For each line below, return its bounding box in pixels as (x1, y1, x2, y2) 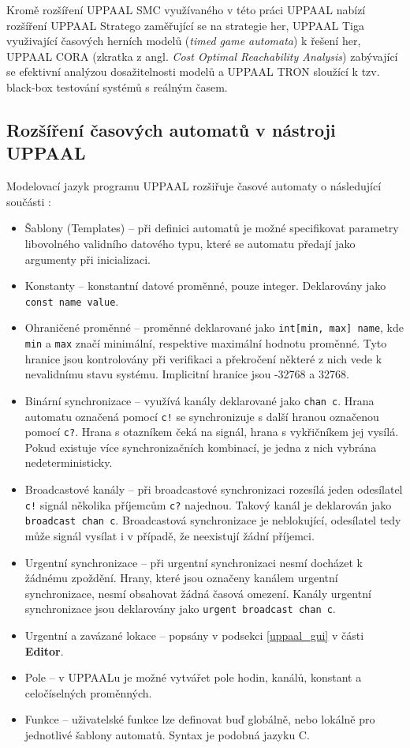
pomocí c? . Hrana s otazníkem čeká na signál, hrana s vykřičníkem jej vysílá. (24, 423, 399, 440)
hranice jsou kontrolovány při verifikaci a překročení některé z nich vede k (24, 350, 382, 366)
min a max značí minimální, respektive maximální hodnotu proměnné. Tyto (24, 335, 387, 351)
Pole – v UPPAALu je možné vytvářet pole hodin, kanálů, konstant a (24, 669, 362, 686)
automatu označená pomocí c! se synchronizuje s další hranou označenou (24, 408, 379, 424)
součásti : (6, 193, 51, 209)
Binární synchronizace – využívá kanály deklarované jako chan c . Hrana (24, 392, 375, 408)
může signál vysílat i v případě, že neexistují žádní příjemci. (24, 527, 315, 543)
